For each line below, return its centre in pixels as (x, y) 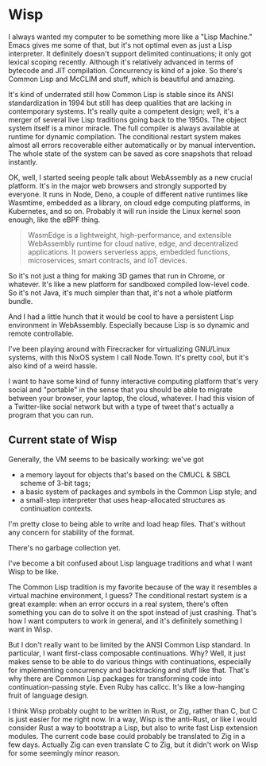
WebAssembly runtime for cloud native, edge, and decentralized (133, 243)
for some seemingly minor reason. (64, 752)
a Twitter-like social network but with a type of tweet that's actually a (121, 406)
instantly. (23, 161)
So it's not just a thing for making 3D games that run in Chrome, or (117, 275)
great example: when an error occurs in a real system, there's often (118, 604)
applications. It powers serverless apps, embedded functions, (129, 251)
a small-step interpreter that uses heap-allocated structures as (122, 500)
